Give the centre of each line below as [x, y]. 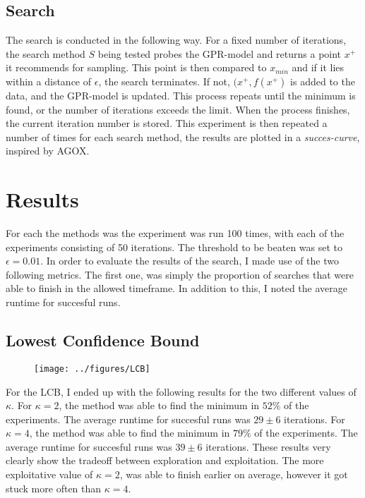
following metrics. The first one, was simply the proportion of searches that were [180, 274]
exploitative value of [49, 474]
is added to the [323, 81]
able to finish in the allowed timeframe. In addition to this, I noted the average [177, 288]
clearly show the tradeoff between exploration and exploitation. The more [165, 460]
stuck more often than [54, 488]
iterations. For [315, 419]
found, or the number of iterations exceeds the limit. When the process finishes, [178, 109]
